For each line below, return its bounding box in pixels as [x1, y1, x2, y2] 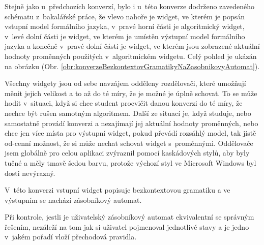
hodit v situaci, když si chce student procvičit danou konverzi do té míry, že [5, 98, 243, 108]
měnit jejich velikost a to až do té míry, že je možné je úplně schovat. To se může [5, 87, 257, 98]
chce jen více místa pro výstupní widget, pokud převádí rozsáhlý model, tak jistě [5, 128, 256, 138]
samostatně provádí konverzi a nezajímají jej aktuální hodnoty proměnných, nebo [5, 117, 258, 128]
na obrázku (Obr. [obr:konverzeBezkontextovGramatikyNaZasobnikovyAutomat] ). [5, 60, 260, 71]
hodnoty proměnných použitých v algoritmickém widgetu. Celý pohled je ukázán [5, 50, 257, 61]
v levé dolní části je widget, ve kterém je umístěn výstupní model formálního [5, 30, 245, 41]
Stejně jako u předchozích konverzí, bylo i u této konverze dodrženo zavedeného [5, 1, 254, 11]
